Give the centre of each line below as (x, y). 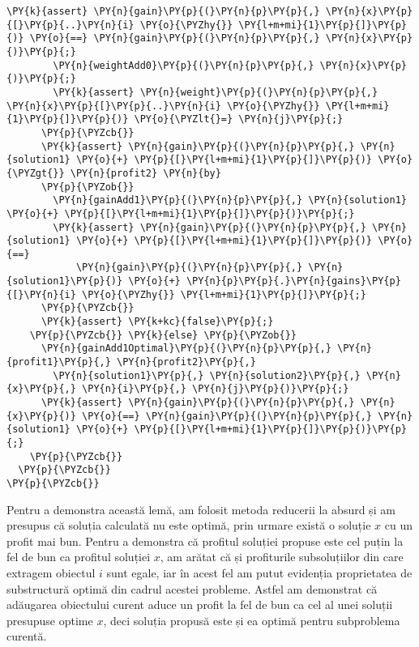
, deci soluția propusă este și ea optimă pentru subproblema (252, 620)
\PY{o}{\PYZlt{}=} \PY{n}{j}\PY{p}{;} (239, 119)
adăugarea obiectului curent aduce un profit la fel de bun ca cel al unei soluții (200, 604)
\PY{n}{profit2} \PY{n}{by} (145, 173)
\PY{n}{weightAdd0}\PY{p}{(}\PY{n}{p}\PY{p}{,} (184, 65)
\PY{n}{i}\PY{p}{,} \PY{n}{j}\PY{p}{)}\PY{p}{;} (216, 389)
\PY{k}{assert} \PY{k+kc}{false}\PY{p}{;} (157, 322)
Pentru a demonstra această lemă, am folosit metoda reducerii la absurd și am (201, 509)
